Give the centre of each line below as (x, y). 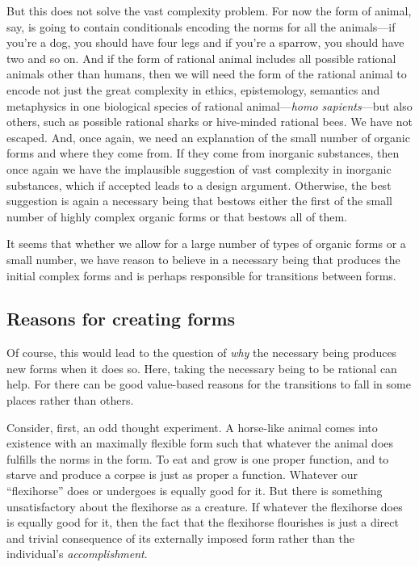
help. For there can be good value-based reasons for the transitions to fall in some (209, 384)
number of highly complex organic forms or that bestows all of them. (177, 216)
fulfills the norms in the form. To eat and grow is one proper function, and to (198, 458)
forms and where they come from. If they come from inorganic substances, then (203, 153)
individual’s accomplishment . (77, 554)
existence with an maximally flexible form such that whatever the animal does (200, 443)
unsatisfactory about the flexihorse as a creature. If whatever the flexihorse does (205, 506)
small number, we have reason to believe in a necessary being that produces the (203, 259)
